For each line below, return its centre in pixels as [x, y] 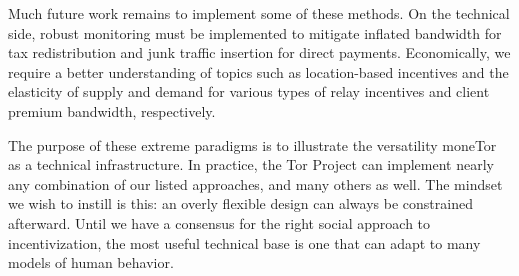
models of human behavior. [91, 262]
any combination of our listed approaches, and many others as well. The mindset [255, 183]
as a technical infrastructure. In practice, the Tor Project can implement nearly [251, 164]
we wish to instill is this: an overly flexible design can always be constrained [240, 203]
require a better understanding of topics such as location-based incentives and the [258, 71]
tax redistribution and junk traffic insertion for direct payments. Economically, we [259, 52]
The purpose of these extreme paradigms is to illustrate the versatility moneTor [252, 144]
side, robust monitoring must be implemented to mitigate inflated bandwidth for [255, 32]
